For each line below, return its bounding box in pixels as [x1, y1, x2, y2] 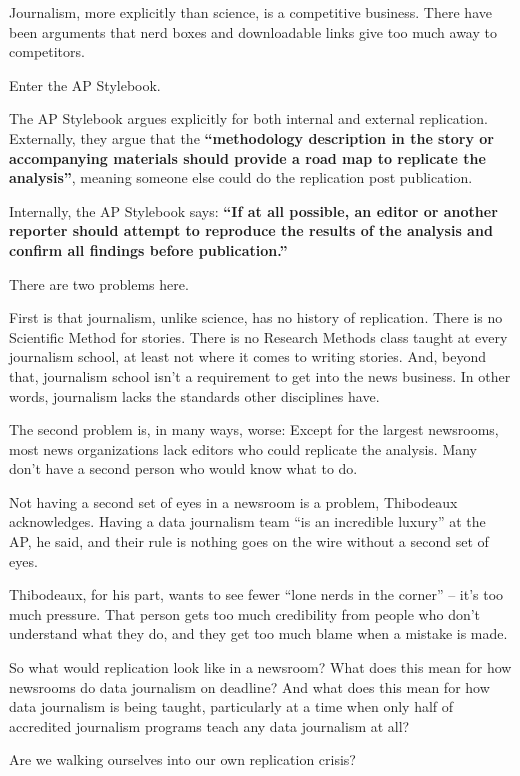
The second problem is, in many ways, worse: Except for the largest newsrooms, [9, 419, 499, 440]
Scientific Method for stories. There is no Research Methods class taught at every [9, 326, 508, 347]
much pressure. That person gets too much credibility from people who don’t [9, 603, 481, 624]
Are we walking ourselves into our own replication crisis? [9, 749, 356, 770]
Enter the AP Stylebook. [9, 74, 161, 95]
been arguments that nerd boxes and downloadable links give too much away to [9, 21, 497, 42]
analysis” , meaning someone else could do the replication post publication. [9, 167, 473, 188]
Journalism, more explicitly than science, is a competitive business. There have [9, 2, 492, 22]
